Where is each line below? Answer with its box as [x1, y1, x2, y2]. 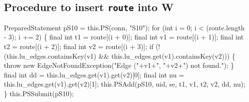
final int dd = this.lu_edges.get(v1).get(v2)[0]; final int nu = [4, 69, 184, 79]
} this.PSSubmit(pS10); [4, 88, 74, 98]
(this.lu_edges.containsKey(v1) [4, 51, 96, 61]
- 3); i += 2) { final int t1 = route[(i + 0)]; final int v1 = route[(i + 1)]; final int [4, 32, 244, 42]
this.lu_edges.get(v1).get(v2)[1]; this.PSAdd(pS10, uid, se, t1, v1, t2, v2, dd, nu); [4, 79, 246, 89]
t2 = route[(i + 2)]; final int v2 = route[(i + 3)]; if [4, 41, 154, 51]
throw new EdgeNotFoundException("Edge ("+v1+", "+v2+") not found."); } [4, 60, 234, 70]
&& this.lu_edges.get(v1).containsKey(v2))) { [98, 51, 235, 61]
